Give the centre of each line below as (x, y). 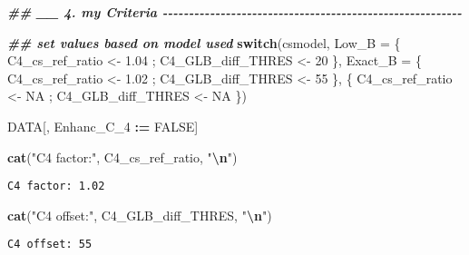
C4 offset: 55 (50, 245)
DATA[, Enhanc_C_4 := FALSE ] (103, 126)
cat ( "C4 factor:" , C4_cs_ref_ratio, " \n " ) (122, 157)
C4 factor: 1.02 (56, 186)
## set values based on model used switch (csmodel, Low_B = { (204, 42)
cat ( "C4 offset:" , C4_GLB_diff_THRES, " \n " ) (140, 215)
